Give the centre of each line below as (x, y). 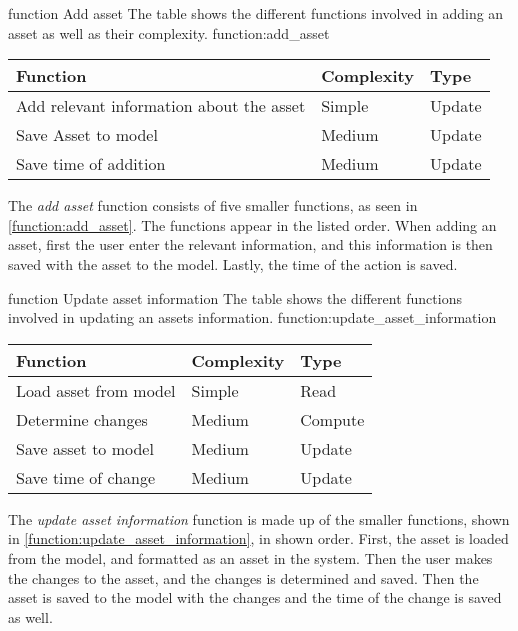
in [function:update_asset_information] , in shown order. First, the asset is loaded (258, 538)
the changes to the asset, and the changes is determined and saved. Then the (243, 577)
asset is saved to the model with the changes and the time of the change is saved (255, 597)
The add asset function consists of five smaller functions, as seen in (213, 205)
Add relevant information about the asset (161, 106)
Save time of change (86, 477)
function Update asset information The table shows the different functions (235, 297)
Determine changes (82, 419)
